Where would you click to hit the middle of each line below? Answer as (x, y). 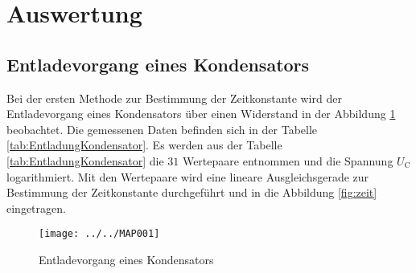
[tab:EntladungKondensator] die (85, 160)
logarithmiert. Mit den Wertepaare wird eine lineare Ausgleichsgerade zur (188, 176)
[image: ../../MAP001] (99, 234)
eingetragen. (36, 208)
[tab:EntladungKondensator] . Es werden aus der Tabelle (144, 145)
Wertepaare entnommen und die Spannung (288, 160)
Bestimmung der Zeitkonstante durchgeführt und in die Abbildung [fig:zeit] (192, 192)
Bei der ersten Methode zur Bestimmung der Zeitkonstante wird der (174, 98)
